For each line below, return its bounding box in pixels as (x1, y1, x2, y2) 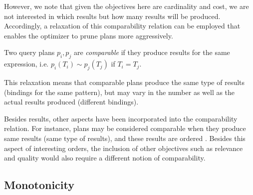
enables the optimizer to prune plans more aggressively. (4, 30, 173, 40)
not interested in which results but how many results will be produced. (4, 10, 221, 21)
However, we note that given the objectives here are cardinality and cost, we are (4, 1, 249, 11)
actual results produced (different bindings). (4, 96, 139, 107)
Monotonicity (4, 177, 74, 192)
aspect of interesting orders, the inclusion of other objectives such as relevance (4, 142, 243, 153)
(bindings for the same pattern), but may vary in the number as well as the (4, 86, 235, 97)
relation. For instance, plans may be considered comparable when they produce (4, 123, 246, 133)
